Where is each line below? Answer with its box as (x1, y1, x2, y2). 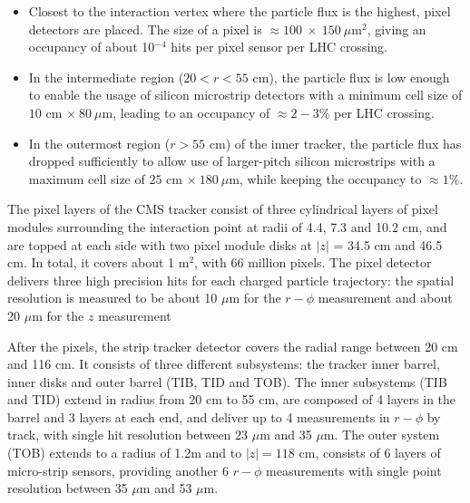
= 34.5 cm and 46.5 (333, 235, 443, 254)
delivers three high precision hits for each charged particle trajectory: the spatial (7, 270, 455, 289)
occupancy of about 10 (28, 37, 155, 56)
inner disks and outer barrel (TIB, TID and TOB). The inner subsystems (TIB (7, 372, 447, 391)
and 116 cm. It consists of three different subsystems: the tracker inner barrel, (7, 354, 440, 373)
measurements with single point (266, 460, 442, 479)
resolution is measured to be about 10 (7, 288, 218, 307)
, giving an (367, 19, 426, 38)
